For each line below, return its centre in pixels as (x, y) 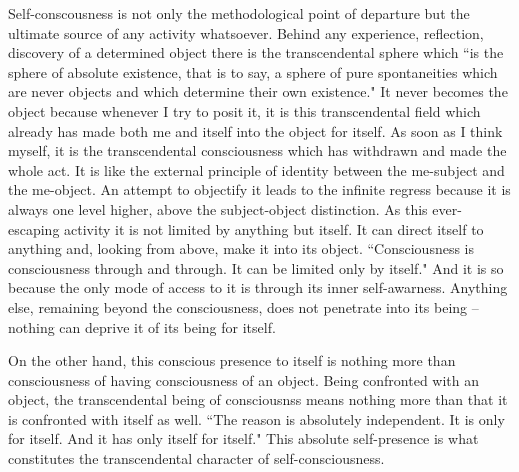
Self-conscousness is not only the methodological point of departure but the (239, 13)
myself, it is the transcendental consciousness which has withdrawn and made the (257, 150)
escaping (34, 228)
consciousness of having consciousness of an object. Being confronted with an (244, 379)
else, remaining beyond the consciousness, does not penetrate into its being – (243, 306)
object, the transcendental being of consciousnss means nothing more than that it (258, 399)
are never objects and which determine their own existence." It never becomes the (258, 91)
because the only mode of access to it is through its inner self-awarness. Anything (258, 287)
